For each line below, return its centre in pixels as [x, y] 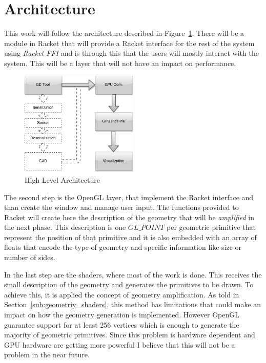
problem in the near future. [47, 355]
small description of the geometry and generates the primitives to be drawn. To [129, 284]
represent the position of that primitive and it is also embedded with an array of [130, 237]
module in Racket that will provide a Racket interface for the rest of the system [129, 43]
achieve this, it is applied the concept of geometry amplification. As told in [122, 294]
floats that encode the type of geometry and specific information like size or [123, 247]
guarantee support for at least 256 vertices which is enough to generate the [122, 324]
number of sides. [30, 257]
